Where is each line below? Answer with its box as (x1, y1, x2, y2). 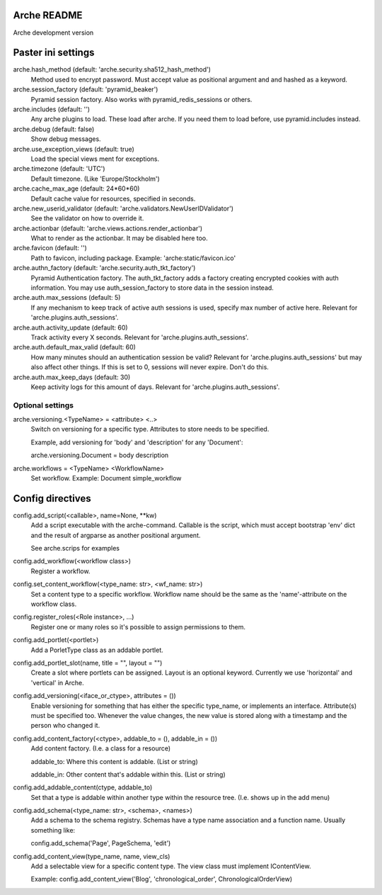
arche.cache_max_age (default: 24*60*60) (13, 184, 140, 193)
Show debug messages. (30, 135, 102, 143)
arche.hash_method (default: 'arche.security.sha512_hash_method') (13, 65, 212, 74)
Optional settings (13, 400, 74, 410)
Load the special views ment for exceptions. (30, 154, 159, 163)
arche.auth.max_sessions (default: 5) (13, 293, 121, 302)
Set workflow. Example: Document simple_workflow (30, 474, 182, 483)
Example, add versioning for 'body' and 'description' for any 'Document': (30, 438, 243, 446)
